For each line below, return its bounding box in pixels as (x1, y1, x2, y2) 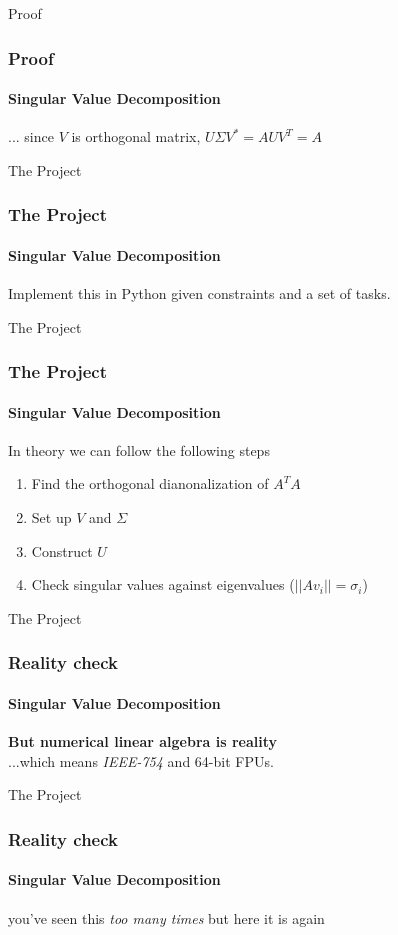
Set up (31, 507, 72, 528)
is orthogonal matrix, (71, 126, 201, 147)
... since (8, 126, 54, 147)
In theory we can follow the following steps (8, 439, 270, 460)
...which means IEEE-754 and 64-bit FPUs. (8, 750, 274, 771)
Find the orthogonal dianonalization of (31, 473, 269, 494)
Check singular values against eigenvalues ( (31, 574, 295, 595)
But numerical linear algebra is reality (8, 731, 277, 752)
